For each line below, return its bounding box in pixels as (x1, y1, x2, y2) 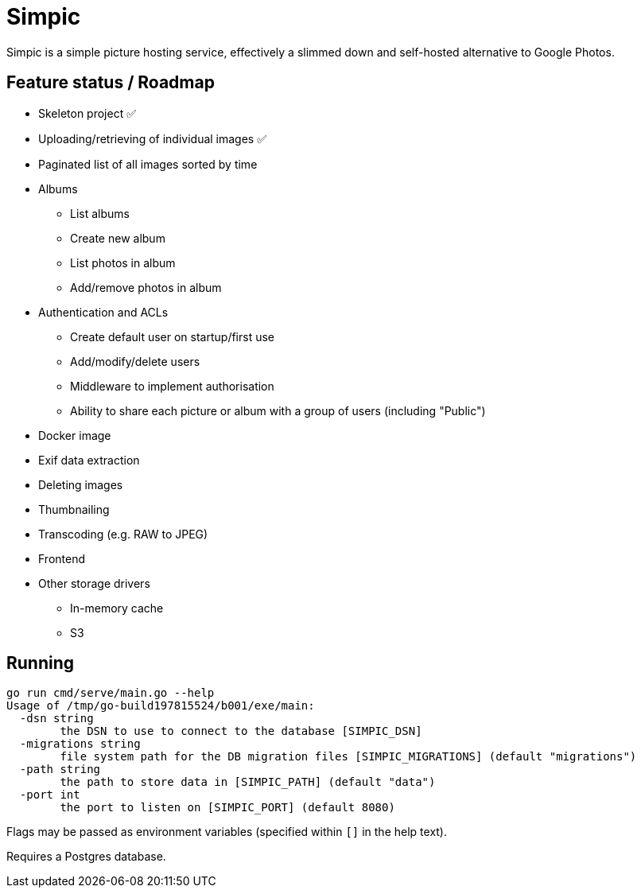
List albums (70, 206, 130, 220)
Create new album (70, 231, 165, 245)
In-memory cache (70, 601, 164, 615)
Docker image (38, 428, 111, 442)
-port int (19, 788, 80, 802)
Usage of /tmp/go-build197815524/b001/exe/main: (6, 699, 315, 713)
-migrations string (19, 737, 141, 751)
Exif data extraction (38, 453, 140, 467)
